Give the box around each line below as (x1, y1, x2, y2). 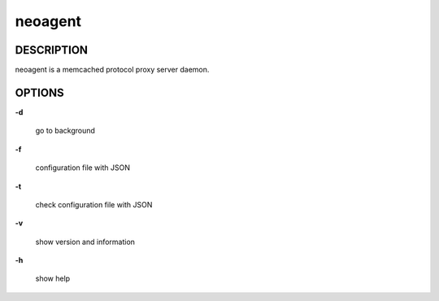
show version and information (35, 237, 136, 246)
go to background (35, 126, 95, 136)
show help (35, 273, 71, 284)
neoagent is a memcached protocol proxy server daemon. (15, 65, 210, 75)
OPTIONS (15, 85, 64, 99)
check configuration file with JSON (35, 199, 153, 209)
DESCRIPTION (15, 43, 89, 57)
